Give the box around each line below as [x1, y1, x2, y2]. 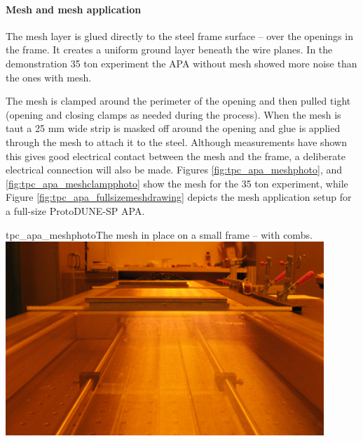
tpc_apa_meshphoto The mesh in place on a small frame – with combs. [6, 227, 313, 242]
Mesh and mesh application [6, 1, 142, 16]
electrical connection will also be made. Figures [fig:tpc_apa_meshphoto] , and [6, 162, 343, 177]
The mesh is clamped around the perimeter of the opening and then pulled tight [6, 93, 351, 108]
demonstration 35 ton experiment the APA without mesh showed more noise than [6, 55, 357, 70]
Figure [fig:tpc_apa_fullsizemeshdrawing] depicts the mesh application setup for [6, 190, 352, 204]
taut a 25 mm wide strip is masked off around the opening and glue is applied [6, 121, 341, 136]
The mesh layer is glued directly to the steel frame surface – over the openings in [6, 28, 353, 43]
